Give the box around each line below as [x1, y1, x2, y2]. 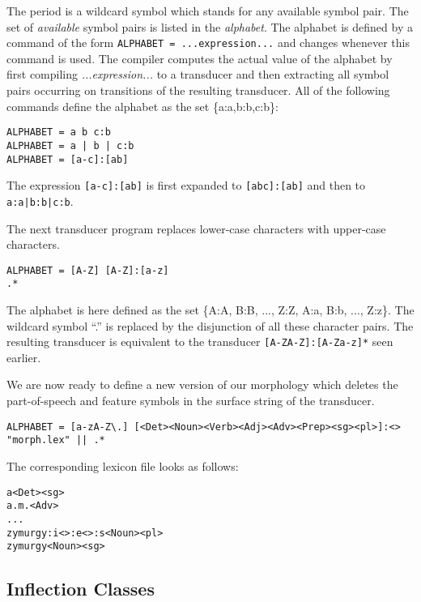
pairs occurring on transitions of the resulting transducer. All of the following [6, 82, 390, 99]
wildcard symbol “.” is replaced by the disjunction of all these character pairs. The [6, 317, 414, 334]
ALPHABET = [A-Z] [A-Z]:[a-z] [6, 264, 169, 276]
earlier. [6, 348, 41, 365]
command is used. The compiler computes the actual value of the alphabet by [6, 49, 393, 66]
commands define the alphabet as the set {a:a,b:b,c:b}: [6, 97, 279, 114]
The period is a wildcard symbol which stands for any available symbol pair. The [6, 2, 409, 19]
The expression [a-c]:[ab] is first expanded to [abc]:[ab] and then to [6, 177, 366, 194]
